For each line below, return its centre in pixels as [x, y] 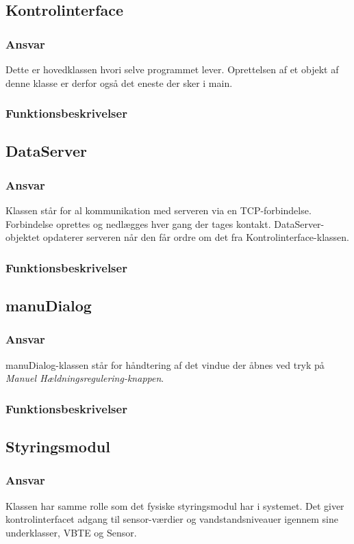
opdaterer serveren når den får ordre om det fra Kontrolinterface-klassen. [196, 237]
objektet [23, 237]
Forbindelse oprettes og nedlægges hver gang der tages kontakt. [138, 223]
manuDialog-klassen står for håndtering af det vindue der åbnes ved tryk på [165, 364]
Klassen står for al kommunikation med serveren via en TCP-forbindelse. [159, 210]
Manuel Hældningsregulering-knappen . [85, 378]
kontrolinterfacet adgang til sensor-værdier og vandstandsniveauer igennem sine [172, 519]
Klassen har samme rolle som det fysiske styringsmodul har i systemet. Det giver [175, 505]
